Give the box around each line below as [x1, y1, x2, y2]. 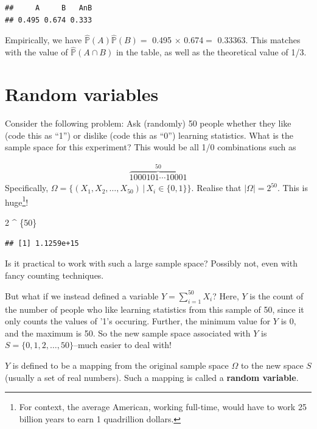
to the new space [240, 359, 304, 372]
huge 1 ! [5, 194, 29, 208]
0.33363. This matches [217, 33, 301, 46]
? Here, [212, 289, 239, 302]
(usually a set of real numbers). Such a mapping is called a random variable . [5, 371, 299, 383]
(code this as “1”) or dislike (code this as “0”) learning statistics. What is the [5, 128, 293, 141]
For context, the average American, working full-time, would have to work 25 [19, 400, 307, 413]
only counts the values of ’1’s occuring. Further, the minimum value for [5, 315, 271, 327]
